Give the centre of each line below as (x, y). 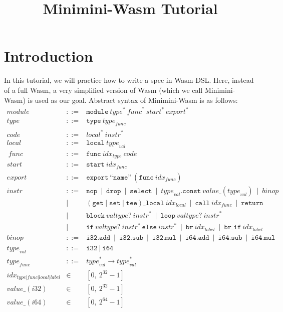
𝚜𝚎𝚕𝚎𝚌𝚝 (141, 191)
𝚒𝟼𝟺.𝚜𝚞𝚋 (230, 238)
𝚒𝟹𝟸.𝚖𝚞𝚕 (164, 238)
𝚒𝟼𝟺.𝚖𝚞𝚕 (263, 238)
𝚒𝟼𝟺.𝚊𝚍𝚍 (197, 238)
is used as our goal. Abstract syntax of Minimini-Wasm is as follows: (133, 100)
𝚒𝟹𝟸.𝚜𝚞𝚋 (131, 238)
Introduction (49, 56)
